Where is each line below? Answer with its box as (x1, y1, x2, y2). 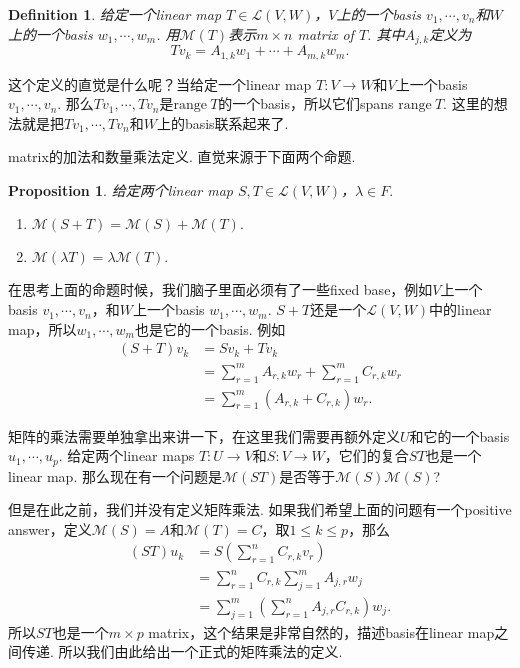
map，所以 (8, 318, 77, 339)
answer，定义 (8, 518, 92, 539)
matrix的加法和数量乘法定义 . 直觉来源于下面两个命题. (8, 146, 356, 167)
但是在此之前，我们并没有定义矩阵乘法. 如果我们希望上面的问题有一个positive (8, 499, 512, 520)
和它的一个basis (409, 425, 510, 446)
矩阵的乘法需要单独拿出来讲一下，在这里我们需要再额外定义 (8, 425, 400, 446)
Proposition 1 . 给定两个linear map (8, 179, 233, 200)
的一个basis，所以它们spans (218, 93, 394, 114)
